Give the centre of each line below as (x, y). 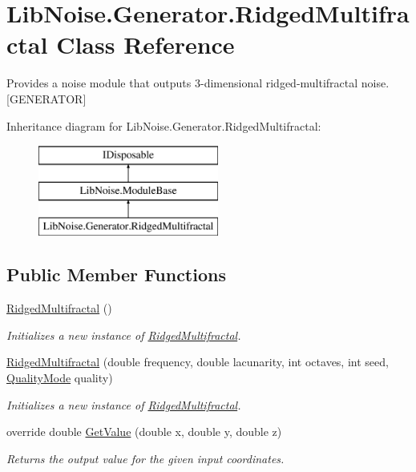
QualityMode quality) (60, 378)
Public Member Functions (116, 274)
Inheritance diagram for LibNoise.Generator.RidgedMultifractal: (164, 125)
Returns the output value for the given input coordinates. (145, 458)
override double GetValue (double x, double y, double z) (144, 432)
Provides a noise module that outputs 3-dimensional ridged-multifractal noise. (198, 83)
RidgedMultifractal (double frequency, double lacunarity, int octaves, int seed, (198, 362)
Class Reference (145, 44)
